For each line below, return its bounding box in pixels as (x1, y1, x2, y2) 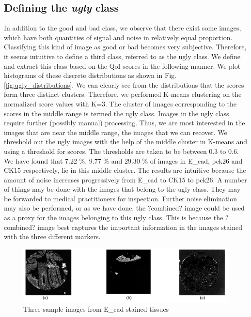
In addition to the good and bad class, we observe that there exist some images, (4, 23, 241, 33)
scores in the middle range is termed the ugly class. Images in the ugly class (4, 108, 229, 118)
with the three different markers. (4, 231, 101, 242)
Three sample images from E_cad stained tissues (23, 304, 169, 314)
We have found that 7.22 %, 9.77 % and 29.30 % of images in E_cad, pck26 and (4, 155, 243, 166)
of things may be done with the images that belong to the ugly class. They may (4, 184, 241, 194)
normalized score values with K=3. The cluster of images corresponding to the (4, 98, 237, 108)
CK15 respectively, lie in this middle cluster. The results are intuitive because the (4, 165, 246, 175)
